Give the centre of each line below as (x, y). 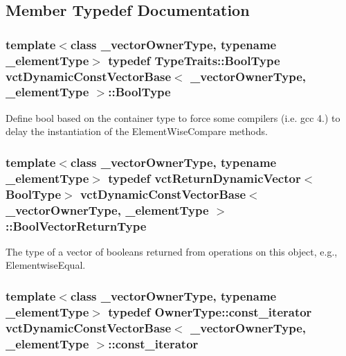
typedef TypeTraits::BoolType (194, 60)
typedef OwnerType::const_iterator (210, 311)
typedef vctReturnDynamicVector (204, 178)
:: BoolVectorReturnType (76, 225)
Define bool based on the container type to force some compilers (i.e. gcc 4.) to (173, 117)
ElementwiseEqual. (46, 265)
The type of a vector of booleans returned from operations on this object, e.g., (172, 251)
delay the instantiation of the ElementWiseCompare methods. (137, 131)
